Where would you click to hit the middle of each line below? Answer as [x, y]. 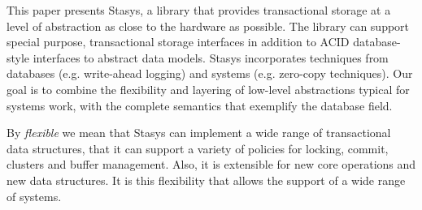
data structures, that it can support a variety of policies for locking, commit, [198, 148]
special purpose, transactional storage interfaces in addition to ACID [178, 42]
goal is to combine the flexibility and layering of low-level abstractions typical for [208, 89]
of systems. [34, 196]
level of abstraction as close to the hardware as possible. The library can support [208, 26]
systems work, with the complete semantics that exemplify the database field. [200, 105]
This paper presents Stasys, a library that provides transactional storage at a [199, 10]
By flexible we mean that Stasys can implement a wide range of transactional [199, 133]
